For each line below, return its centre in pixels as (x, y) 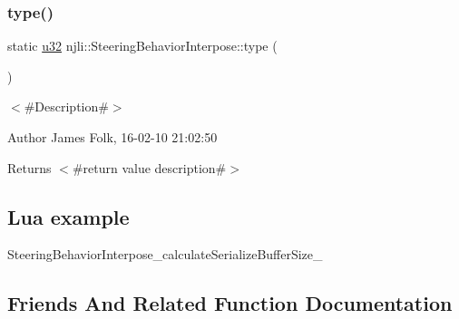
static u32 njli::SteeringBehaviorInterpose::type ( (142, 46)
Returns (29, 167)
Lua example (68, 216)
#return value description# (149, 167)
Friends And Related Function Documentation (230, 303)
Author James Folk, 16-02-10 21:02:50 (112, 137)
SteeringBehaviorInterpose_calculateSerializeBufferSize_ (165, 254)
